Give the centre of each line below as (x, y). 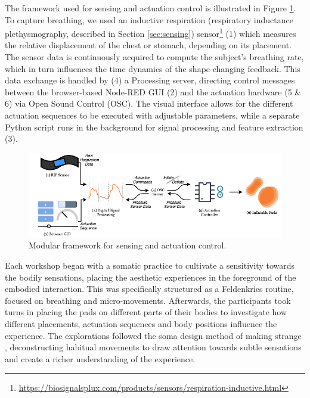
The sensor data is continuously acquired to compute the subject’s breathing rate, (154, 57)
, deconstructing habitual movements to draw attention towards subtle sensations (153, 347)
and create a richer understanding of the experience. (100, 358)
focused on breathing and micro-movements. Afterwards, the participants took (148, 300)
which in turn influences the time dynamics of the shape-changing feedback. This (153, 68)
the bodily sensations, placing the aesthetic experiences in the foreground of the (151, 277)
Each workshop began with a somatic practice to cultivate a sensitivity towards (150, 265)
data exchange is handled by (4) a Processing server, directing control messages (150, 80)
